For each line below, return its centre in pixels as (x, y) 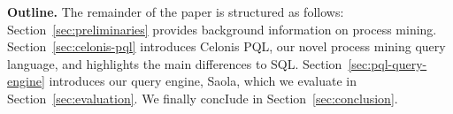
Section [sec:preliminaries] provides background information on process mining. (222, 29)
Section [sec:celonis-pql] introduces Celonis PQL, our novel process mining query (226, 46)
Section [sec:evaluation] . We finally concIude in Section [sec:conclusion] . (203, 98)
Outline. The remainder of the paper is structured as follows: (176, 11)
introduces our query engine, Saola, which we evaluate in (203, 81)
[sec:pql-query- (388, 63)
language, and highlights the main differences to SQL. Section (175, 63)
